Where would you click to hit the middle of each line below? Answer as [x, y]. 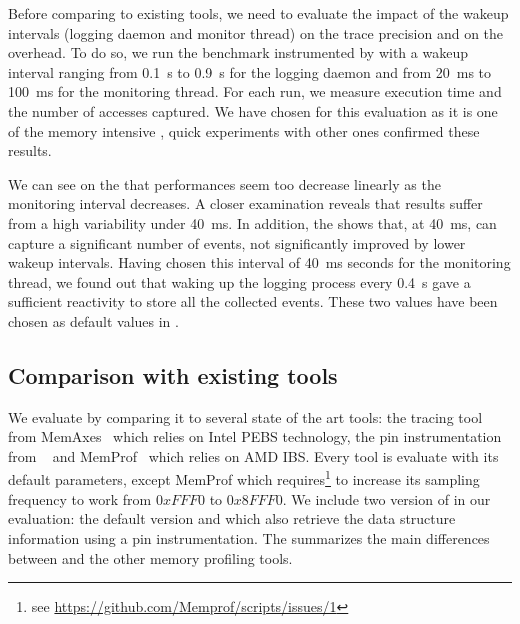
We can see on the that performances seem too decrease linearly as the [224, 183]
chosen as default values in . [93, 320]
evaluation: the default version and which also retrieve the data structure [232, 518]
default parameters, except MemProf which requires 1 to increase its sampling [244, 478]
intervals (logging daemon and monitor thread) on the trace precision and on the [256, 32]
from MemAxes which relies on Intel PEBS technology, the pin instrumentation [255, 436]
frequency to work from [80, 498]
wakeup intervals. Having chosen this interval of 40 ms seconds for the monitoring [259, 262]
